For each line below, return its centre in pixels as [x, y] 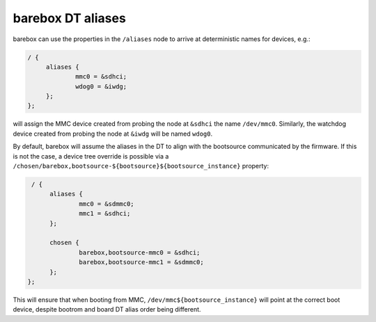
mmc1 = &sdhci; [105, 214]
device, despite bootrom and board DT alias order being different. [107, 309]
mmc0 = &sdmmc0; [107, 204]
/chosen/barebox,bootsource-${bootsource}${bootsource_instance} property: [141, 166]
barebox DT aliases [70, 18]
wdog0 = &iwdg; [101, 86]
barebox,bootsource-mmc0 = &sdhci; [140, 252]
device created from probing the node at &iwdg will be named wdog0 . [112, 134]
